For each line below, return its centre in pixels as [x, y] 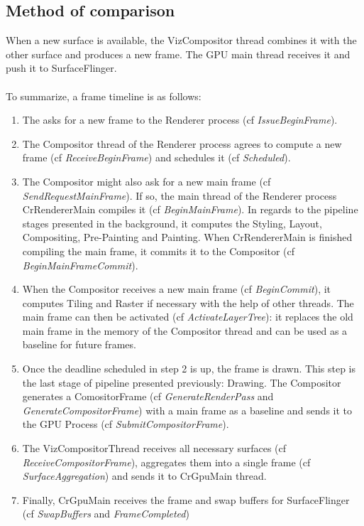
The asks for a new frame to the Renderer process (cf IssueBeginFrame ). [180, 120]
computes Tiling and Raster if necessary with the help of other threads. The [188, 302]
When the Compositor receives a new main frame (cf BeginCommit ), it [177, 289]
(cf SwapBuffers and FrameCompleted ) [106, 514]
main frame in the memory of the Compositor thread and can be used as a [185, 330]
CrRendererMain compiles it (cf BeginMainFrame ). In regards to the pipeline [190, 209]
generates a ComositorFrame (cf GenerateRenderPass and [148, 396]
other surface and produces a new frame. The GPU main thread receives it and [178, 54]
